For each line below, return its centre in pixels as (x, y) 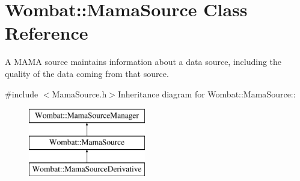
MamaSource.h (79, 94)
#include (22, 94)
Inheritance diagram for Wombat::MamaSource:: (207, 94)
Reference (47, 33)
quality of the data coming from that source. (87, 73)
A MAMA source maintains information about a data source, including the (143, 62)
